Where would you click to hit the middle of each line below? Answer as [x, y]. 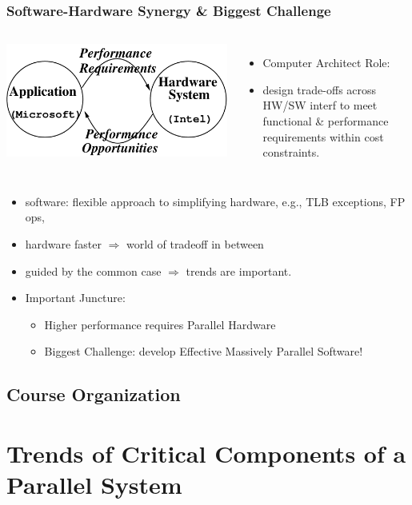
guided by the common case [93, 270]
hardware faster [63, 243]
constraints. [291, 152]
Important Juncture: [75, 298]
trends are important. [239, 270]
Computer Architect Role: [326, 63]
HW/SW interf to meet [320, 105]
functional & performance [326, 121]
